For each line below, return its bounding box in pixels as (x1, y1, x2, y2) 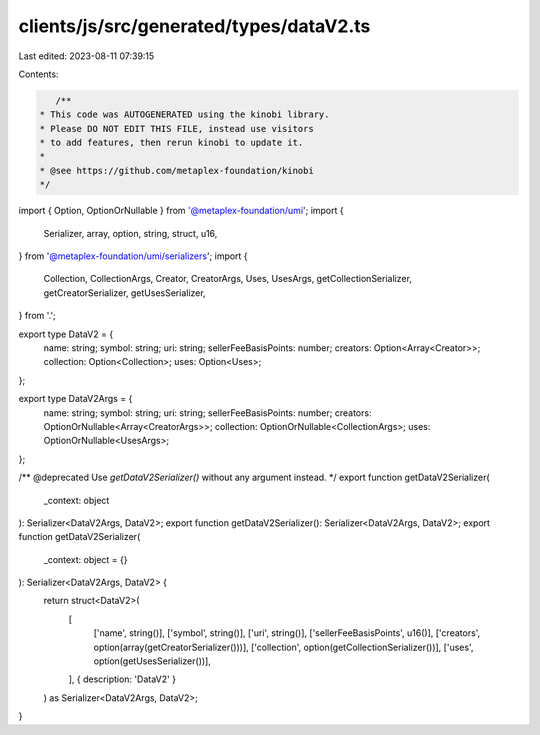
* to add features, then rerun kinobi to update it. (39, 137, 304, 149)
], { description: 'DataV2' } (68, 673, 177, 685)
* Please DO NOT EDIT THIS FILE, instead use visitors (39, 123, 314, 134)
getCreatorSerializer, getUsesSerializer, (43, 286, 206, 299)
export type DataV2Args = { (18, 393, 133, 405)
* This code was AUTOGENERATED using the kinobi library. (39, 109, 330, 120)
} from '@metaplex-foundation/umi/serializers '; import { (18, 250, 249, 262)
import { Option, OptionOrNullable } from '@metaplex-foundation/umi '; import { (18, 205, 344, 217)
